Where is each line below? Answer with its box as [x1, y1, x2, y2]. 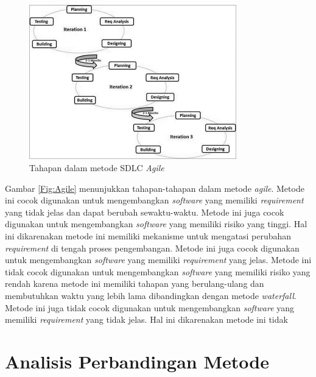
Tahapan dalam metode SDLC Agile [29, 161, 164, 174]
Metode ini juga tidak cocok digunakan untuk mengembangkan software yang [5, 301, 295, 314]
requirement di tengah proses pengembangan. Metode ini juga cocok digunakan [5, 241, 300, 254]
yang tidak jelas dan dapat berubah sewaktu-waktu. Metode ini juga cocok [5, 205, 284, 218]
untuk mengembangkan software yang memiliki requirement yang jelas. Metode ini [5, 253, 312, 266]
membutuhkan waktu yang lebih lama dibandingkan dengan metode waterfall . [5, 289, 297, 301]
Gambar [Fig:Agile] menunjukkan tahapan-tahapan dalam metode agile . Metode [5, 181, 304, 194]
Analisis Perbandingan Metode [5, 348, 269, 373]
